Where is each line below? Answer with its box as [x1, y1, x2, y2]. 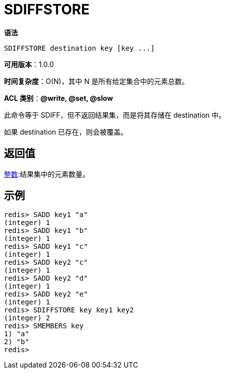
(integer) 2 [4, 314, 50, 322]
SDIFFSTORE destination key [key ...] [4, 44, 155, 52]
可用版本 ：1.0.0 [4, 60, 54, 69]
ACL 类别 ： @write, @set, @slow [4, 93, 113, 102]
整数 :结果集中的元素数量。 [4, 169, 90, 178]
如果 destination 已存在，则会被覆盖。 [4, 127, 128, 136]
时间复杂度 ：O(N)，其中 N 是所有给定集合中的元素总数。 [4, 76, 189, 85]
